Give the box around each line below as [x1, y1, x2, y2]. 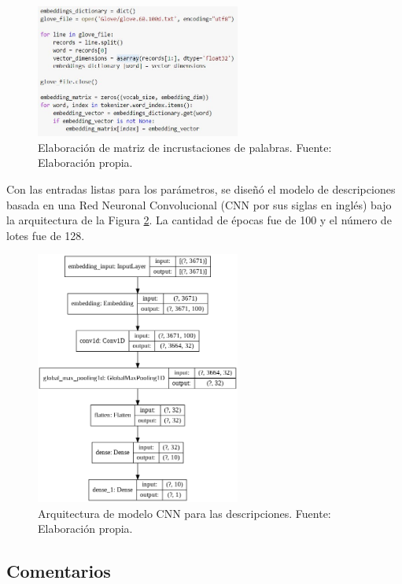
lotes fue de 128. [6, 227, 85, 243]
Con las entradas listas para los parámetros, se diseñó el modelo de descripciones [6, 181, 396, 198]
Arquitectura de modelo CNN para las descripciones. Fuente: [38, 505, 331, 521]
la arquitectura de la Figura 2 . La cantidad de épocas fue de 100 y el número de [6, 212, 392, 228]
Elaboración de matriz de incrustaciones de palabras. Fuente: [38, 139, 332, 155]
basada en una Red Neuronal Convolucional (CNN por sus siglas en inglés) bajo [6, 196, 392, 213]
